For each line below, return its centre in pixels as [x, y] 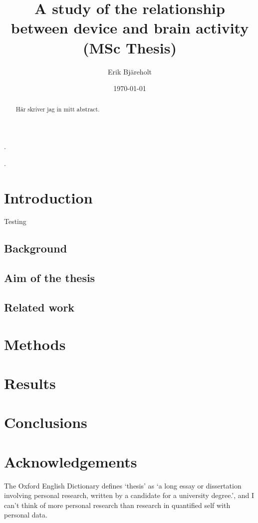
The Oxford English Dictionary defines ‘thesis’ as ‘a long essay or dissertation [123, 485]
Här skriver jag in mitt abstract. [58, 109]
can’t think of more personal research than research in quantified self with [117, 505]
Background [36, 248]
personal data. [26, 515]
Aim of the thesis [50, 278]
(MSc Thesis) [130, 47]
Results [30, 383]
